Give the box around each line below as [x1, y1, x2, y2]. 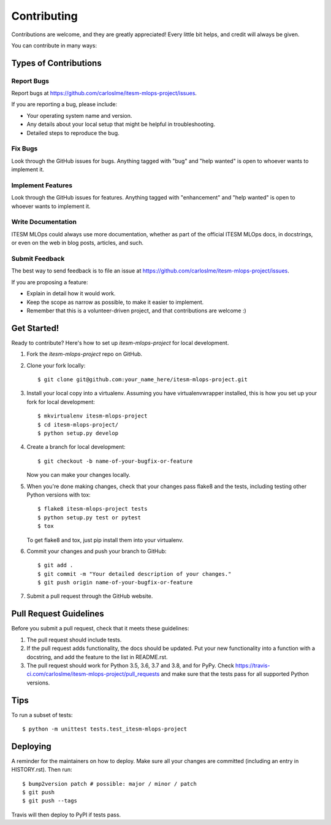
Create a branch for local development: [26, 443, 126, 451]
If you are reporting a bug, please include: [11, 101, 118, 108]
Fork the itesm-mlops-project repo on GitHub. [26, 351, 143, 358]
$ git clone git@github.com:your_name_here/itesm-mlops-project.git [37, 376, 248, 383]
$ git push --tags [22, 797, 78, 804]
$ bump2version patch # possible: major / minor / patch [22, 780, 197, 787]
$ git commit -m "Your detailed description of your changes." [37, 570, 232, 577]
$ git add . [37, 562, 74, 569]
